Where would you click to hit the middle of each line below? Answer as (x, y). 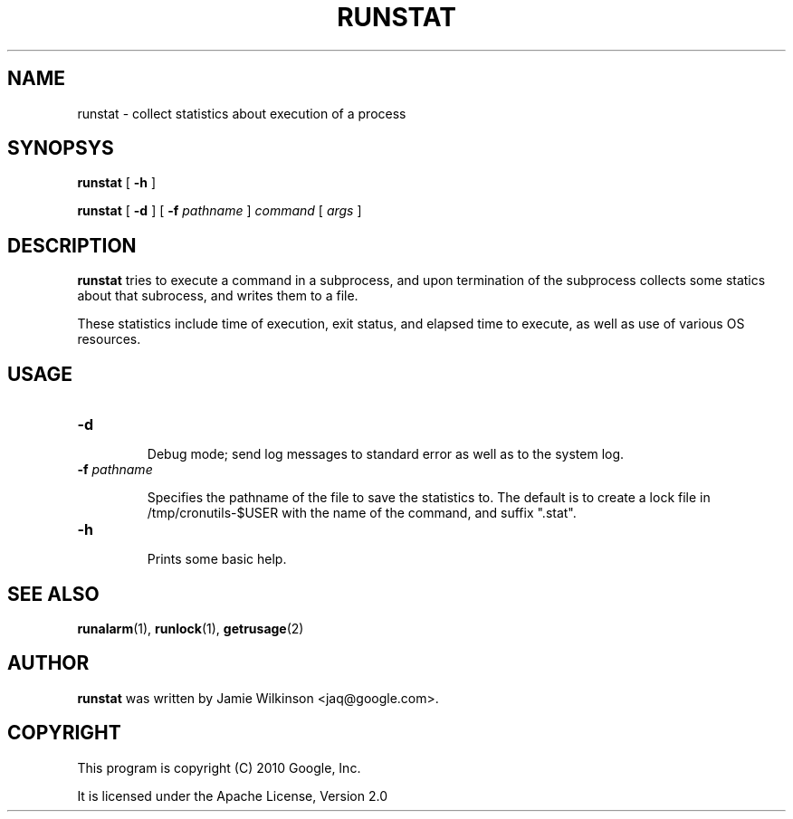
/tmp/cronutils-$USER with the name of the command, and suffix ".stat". (362, 513)
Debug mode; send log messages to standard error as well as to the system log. (386, 454)
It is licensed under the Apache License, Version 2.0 (232, 795)
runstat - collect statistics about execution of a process (242, 113)
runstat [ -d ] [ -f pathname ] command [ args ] (220, 211)
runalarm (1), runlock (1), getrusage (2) (191, 628)
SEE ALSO (53, 594)
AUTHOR (48, 663)
